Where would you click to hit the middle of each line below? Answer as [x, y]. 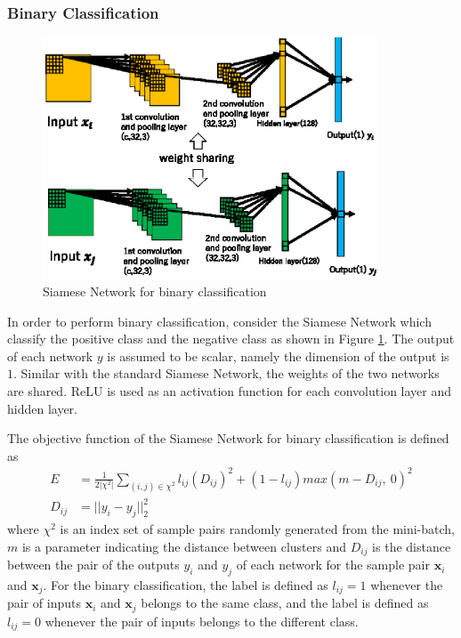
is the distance [412, 546]
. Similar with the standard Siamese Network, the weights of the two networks [226, 373]
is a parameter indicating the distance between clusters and [184, 546]
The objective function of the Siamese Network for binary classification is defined [228, 438]
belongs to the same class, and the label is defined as [285, 603]
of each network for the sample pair [333, 565]
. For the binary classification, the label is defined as [186, 584]
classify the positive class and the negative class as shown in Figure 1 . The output [231, 339]
